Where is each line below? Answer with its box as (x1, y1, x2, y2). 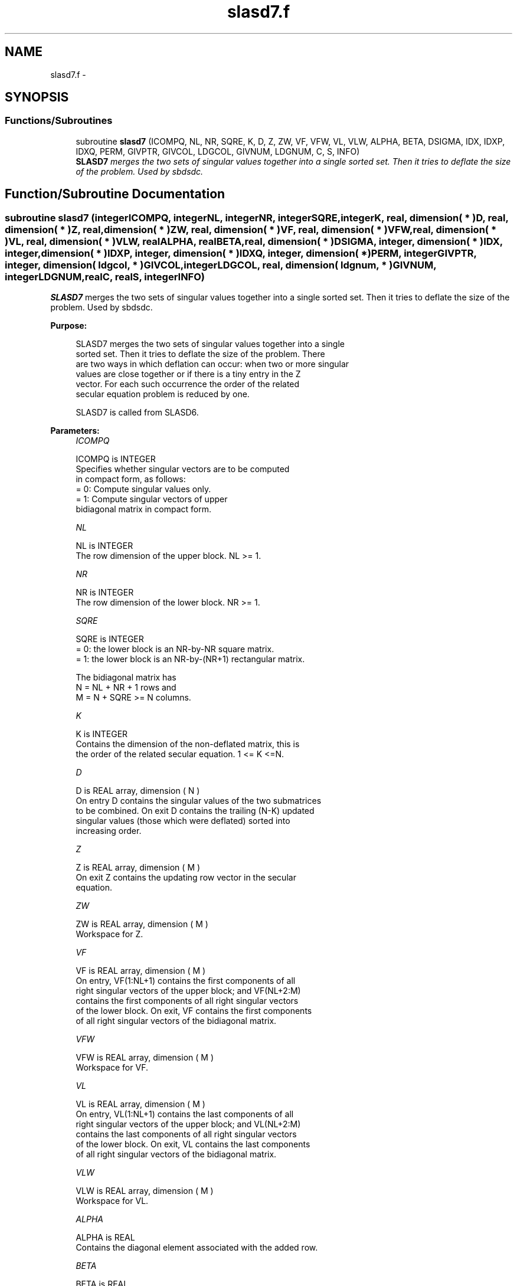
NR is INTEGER (76, 587, 134, 598)
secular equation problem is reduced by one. (76, 389, 250, 400)
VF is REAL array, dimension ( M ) (76, 966, 206, 976)
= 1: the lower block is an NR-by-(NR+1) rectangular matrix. (76, 654, 305, 665)
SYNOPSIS (5, 90, 69, 105)
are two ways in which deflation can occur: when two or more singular (76, 359, 349, 369)
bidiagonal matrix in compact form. (76, 504, 211, 515)
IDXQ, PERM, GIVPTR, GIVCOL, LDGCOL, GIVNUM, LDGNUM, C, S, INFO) (76, 146, 360, 156)
